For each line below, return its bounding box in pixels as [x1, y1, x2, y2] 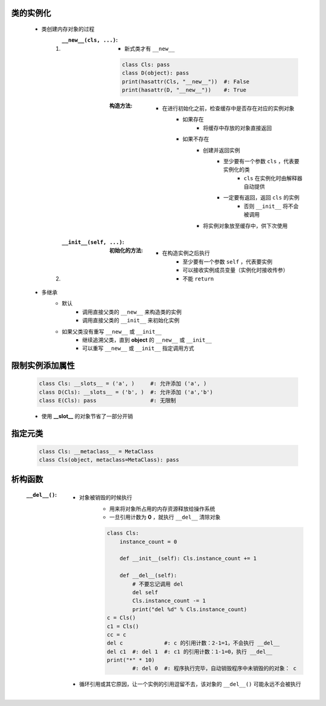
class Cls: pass [121, 61, 170, 68]
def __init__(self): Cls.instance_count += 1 [120, 555, 257, 562]
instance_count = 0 [120, 538, 177, 545]
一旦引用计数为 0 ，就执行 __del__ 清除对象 [109, 514, 221, 521]
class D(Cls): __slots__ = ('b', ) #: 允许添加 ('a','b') [39, 389, 214, 395]
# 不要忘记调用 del [132, 580, 184, 588]
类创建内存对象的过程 [41, 25, 95, 33]
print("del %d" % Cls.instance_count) [132, 606, 248, 613]
